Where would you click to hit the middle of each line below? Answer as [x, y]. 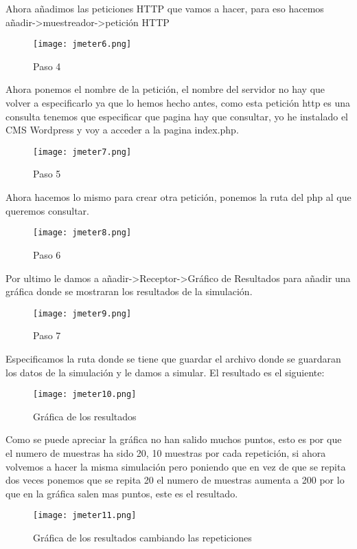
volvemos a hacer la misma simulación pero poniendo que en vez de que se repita [176, 466]
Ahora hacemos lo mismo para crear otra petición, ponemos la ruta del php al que [178, 197]
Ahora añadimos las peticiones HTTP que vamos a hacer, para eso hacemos [165, 8]
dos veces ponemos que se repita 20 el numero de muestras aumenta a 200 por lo [175, 480]
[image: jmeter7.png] [82, 152]
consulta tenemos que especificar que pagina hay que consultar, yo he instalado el [177, 116]
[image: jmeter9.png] [82, 313]
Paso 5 [47, 174]
